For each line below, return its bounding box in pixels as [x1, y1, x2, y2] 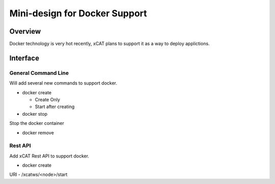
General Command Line [9, 69, 69, 76]
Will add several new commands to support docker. [9, 80, 117, 86]
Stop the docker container [9, 120, 65, 126]
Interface [9, 54, 39, 62]
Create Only [35, 97, 61, 102]
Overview [9, 27, 41, 36]
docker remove [22, 129, 54, 136]
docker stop [22, 111, 48, 117]
